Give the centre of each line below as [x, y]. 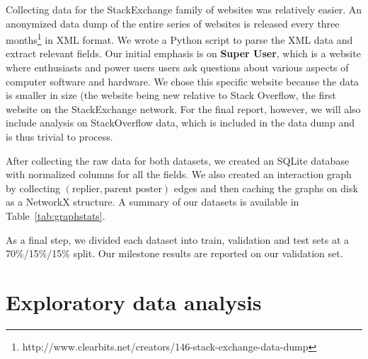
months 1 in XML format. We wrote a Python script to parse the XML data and [179, 39]
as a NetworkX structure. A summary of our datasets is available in [153, 202]
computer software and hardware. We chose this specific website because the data [183, 81]
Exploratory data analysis [134, 301]
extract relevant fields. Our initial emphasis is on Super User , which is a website [183, 53]
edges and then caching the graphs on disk [266, 188]
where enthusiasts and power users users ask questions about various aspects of [177, 67]
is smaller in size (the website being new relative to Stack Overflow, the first [171, 95]
